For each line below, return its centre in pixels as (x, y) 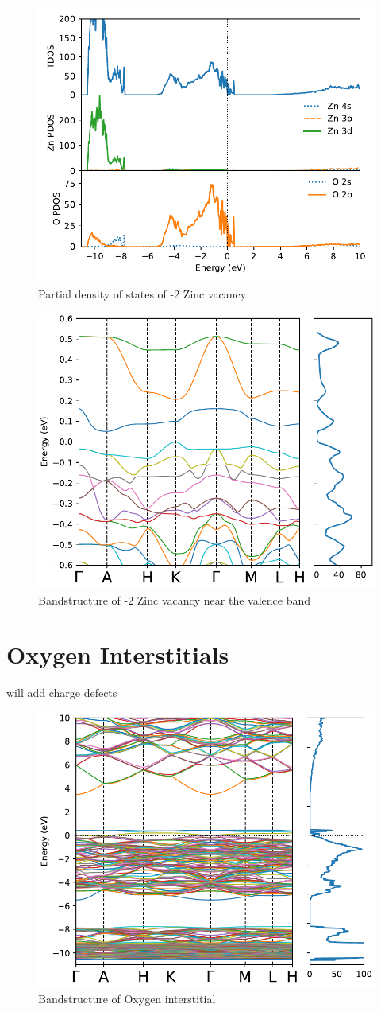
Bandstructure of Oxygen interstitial (127, 999)
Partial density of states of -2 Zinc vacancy (142, 293)
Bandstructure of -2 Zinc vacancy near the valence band (174, 599)
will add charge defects (62, 693)
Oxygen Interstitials (118, 654)
